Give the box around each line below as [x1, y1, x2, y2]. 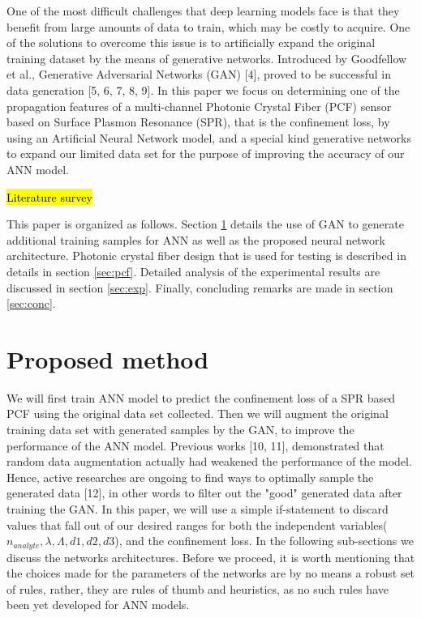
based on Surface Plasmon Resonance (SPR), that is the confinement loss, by [6, 113, 390, 130]
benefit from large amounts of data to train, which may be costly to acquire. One [6, 18, 410, 35]
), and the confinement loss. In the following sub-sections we [114, 532, 414, 549]
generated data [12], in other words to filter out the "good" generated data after [6, 484, 402, 501]
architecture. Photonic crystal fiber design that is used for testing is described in [6, 247, 406, 264]
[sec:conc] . [6, 295, 56, 312]
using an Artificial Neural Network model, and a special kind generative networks [6, 129, 411, 146]
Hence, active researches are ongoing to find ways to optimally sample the [6, 468, 374, 485]
